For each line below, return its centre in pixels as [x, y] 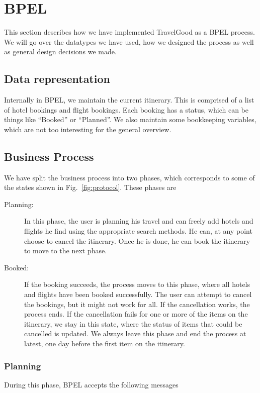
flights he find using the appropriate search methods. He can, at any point [138, 231]
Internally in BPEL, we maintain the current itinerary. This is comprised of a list [129, 100]
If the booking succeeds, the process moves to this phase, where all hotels [137, 284]
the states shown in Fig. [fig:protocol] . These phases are [90, 187]
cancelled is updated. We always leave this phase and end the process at [135, 333]
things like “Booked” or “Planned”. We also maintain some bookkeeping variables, [130, 119]
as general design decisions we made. [60, 52]
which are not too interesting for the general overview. [88, 129]
